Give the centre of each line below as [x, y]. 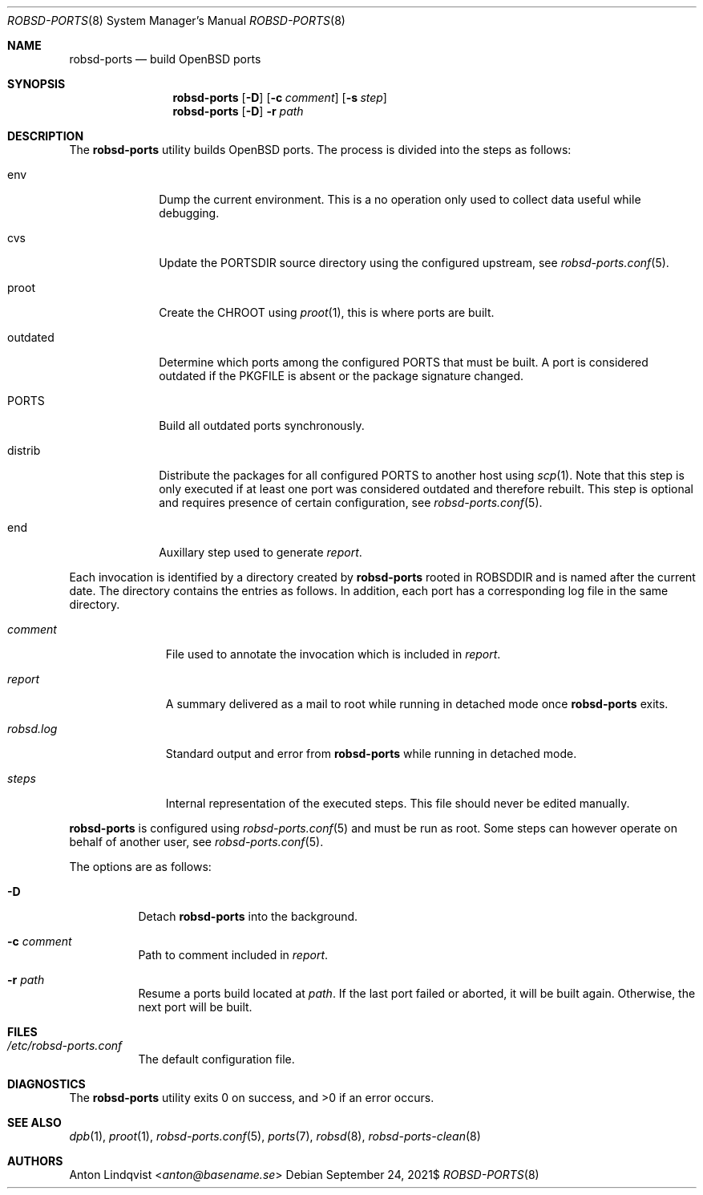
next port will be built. [195, 1007]
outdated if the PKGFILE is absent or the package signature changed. [341, 376]
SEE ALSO [34, 1122]
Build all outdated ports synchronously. [262, 425]
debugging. [189, 213]
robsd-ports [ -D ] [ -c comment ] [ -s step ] [280, 97]
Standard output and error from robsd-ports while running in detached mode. [371, 753]
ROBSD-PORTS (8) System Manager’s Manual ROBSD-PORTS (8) [176, 20]
